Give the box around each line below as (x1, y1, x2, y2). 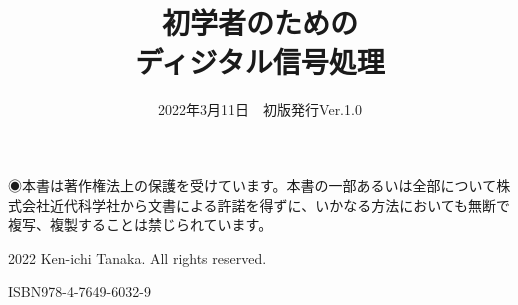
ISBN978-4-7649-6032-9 (8, 281, 151, 302)
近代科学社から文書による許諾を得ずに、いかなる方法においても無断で (49, 194, 511, 215)
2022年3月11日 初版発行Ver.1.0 (158, 99, 362, 120)
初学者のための (161, 2, 358, 43)
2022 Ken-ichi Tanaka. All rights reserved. (8, 247, 267, 268)
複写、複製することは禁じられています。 (8, 214, 273, 235)
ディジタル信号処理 (135, 41, 385, 82)
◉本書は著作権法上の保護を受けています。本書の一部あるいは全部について (8, 174, 497, 195)
